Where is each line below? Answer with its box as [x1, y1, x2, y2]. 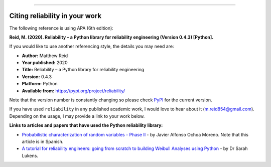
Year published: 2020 [22, 60, 68, 66]
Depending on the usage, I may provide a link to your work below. [9, 113, 145, 119]
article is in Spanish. [22, 138, 64, 144]
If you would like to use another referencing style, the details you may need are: [9, 43, 174, 50]
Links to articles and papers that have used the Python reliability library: [9, 122, 163, 128]
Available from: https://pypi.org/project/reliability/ [22, 88, 125, 94]
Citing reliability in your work [9, 12, 102, 20]
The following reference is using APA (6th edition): [9, 25, 114, 31]
